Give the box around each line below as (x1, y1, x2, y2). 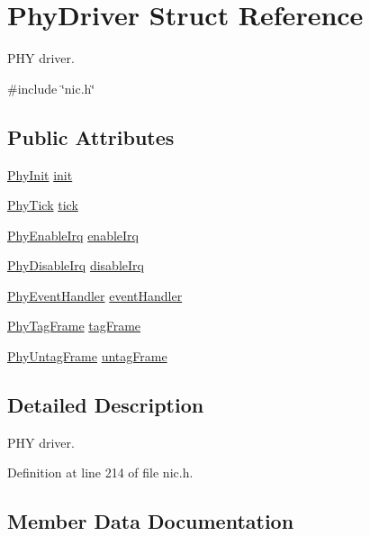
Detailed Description (7, 391, 204, 419)
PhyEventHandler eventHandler (7, 286, 183, 304)
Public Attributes (7, 123, 175, 150)
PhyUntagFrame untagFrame (7, 347, 167, 366)
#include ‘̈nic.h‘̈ (7, 78, 95, 97)
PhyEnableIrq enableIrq (7, 225, 139, 244)
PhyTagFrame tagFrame (7, 316, 141, 335)
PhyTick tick (7, 195, 78, 214)
